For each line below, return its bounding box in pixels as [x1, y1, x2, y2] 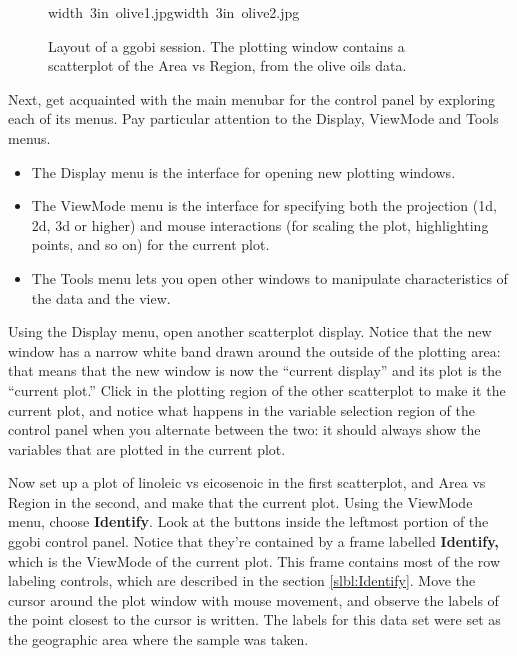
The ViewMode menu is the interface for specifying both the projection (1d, [31, 195, 497, 216]
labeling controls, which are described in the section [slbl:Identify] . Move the [8, 570, 476, 591]
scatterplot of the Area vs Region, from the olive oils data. [48, 55, 407, 76]
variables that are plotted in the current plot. [8, 438, 286, 459]
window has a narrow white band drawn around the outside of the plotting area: [8, 340, 501, 361]
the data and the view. [31, 287, 171, 308]
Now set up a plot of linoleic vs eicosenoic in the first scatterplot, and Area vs [8, 472, 486, 493]
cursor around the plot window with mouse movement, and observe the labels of [8, 589, 499, 610]
